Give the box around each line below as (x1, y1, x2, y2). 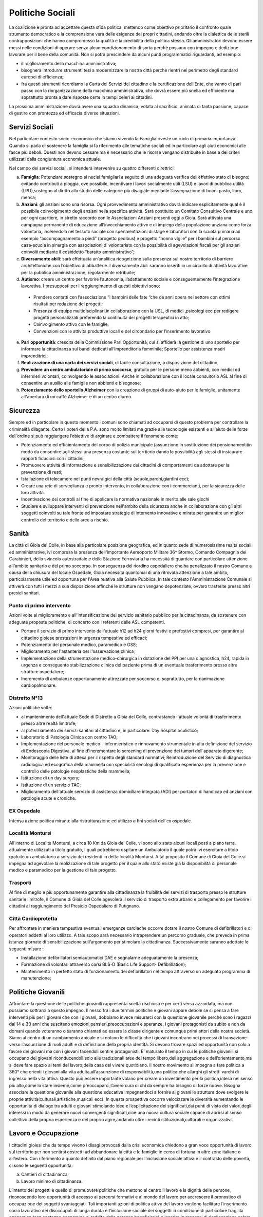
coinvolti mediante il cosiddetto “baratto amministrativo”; (21, 249, 135, 255)
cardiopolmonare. (21, 682, 57, 688)
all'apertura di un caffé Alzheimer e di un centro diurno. (21, 394, 132, 400)
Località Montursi (9, 830, 52, 837)
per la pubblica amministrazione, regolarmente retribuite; (21, 269, 136, 275)
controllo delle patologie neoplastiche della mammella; (21, 768, 131, 774)
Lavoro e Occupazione (9, 1129, 79, 1138)
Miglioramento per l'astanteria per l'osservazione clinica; (21, 648, 135, 654)
